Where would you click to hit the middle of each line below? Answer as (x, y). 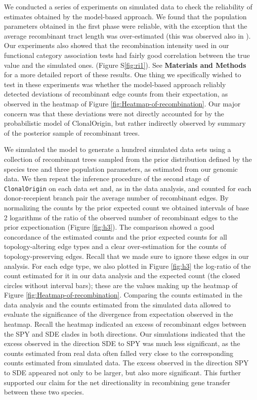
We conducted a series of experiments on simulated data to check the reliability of (128, 6)
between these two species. (44, 392)
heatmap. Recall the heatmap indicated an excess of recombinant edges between (125, 324)
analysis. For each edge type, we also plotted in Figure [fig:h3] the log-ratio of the (128, 266)
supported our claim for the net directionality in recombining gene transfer (117, 382)
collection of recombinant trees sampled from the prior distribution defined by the (128, 159)
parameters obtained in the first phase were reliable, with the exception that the (126, 26)
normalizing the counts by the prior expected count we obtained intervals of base (127, 207)
